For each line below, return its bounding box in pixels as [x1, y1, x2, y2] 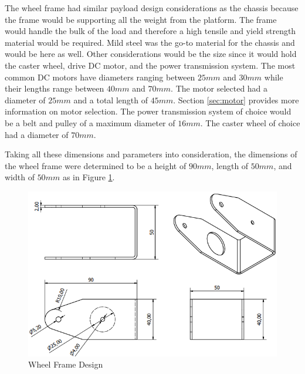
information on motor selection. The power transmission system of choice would [5, 105, 292, 117]
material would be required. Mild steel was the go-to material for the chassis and [5, 36, 295, 48]
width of [5, 171, 35, 183]
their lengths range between [5, 82, 104, 95]
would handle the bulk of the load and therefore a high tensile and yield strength [5, 25, 296, 37]
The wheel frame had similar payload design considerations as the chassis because [5, 2, 299, 14]
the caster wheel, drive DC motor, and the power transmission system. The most [5, 59, 296, 71]
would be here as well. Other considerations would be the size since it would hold [5, 48, 297, 60]
